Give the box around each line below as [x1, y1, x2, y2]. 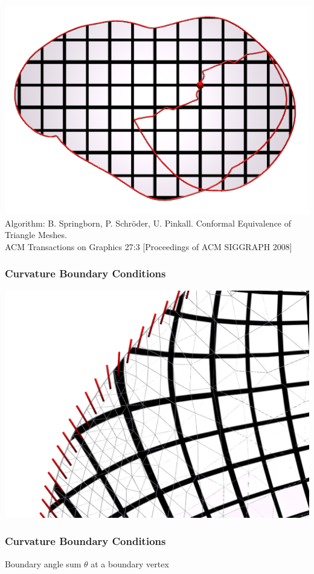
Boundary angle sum [5, 557, 82, 570]
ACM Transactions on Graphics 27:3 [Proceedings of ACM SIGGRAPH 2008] [5, 240, 292, 253]
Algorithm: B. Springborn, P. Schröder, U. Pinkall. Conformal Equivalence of [5, 216, 292, 229]
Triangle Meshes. [5, 228, 67, 241]
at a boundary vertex [91, 557, 169, 570]
